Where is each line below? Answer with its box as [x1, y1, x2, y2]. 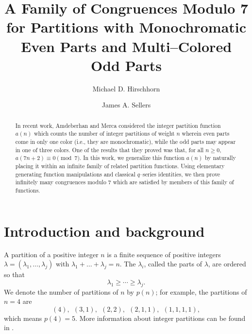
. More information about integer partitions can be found [75, 313, 246, 323]
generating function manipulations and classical [15, 170, 135, 178]
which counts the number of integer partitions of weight [34, 129, 175, 138]
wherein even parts [182, 129, 230, 138]
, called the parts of [144, 259, 202, 269]
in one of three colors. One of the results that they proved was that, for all [15, 145, 204, 154]
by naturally [205, 154, 236, 162]
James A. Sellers [101, 100, 151, 110]
